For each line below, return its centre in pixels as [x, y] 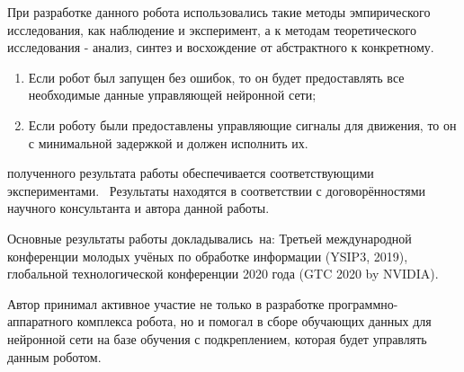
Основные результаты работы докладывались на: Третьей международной [210, 238]
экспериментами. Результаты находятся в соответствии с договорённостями [216, 190]
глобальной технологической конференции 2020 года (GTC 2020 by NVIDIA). [223, 274]
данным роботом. [54, 356]
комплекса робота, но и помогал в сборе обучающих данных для [254, 321]
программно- [363, 303]
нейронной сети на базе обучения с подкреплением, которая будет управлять [217, 338]
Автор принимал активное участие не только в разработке [166, 303]
